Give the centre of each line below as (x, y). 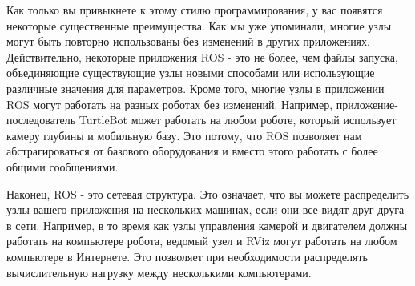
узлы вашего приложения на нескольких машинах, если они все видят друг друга (205, 209)
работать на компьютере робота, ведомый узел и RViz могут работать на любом (202, 241)
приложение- (367, 104)
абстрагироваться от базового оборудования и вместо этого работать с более (192, 151)
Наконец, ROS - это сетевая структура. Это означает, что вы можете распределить (208, 193)
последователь (41, 120)
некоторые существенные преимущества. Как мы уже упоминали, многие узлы (199, 25)
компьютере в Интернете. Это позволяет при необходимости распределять (187, 256)
